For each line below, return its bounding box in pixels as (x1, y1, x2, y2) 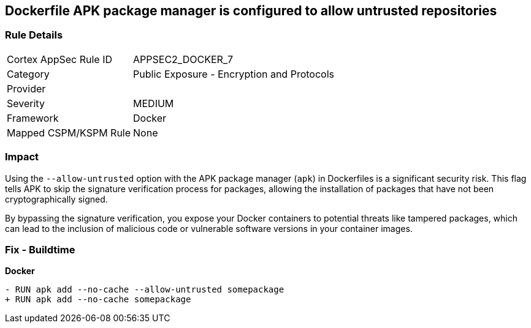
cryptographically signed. (5, 193, 108, 204)
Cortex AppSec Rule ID (7, 53, 113, 65)
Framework (7, 111, 59, 124)
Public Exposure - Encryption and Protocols (133, 67, 334, 80)
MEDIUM (133, 97, 174, 110)
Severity (7, 97, 45, 110)
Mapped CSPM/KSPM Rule (7, 126, 131, 139)
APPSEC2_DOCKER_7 (133, 53, 234, 65)
